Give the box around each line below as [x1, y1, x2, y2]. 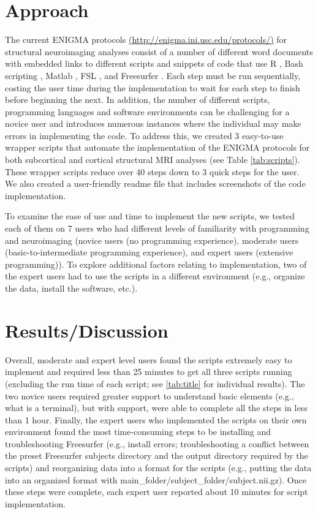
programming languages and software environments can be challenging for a [5, 105, 290, 118]
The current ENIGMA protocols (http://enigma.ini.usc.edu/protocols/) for [5, 33, 287, 46]
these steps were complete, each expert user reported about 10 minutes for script [5, 485, 308, 498]
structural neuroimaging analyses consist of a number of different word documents [5, 45, 313, 58]
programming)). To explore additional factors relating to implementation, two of [5, 257, 307, 270]
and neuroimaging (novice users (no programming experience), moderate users [5, 233, 299, 246]
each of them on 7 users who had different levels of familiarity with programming [5, 222, 309, 235]
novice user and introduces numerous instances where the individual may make [5, 117, 301, 130]
